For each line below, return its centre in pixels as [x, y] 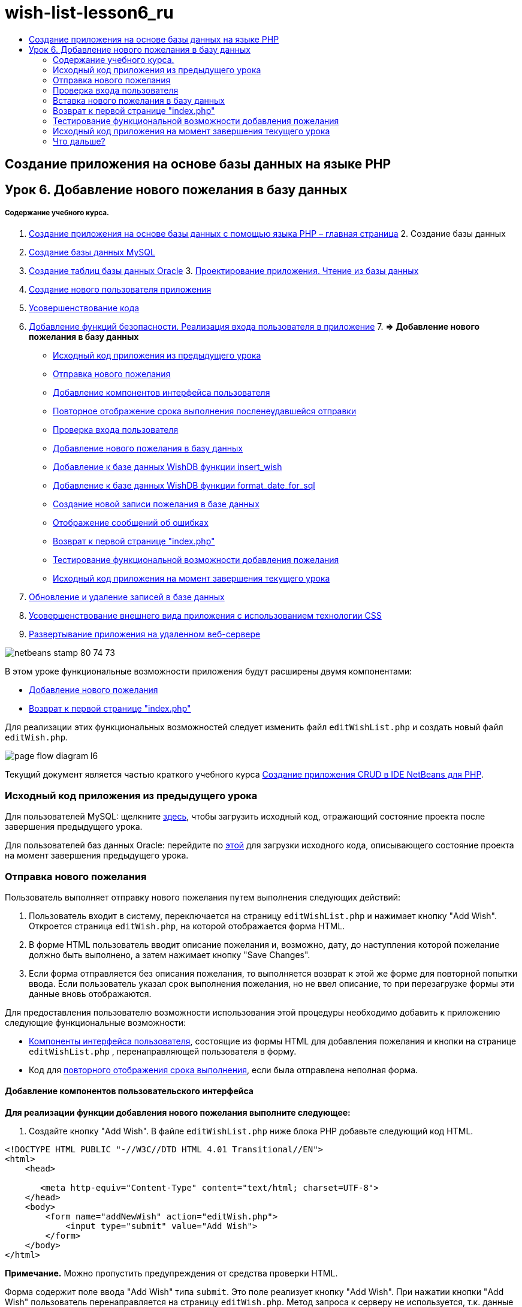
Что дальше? [79, 141]
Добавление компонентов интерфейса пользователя [162, 393]
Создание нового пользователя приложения [120, 290]
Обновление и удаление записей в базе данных [127, 597]
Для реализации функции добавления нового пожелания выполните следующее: [178, 1113]
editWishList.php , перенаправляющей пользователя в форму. [163, 1051]
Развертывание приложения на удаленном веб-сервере [145, 634]
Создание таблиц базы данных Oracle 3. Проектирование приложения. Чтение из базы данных [224, 271]
